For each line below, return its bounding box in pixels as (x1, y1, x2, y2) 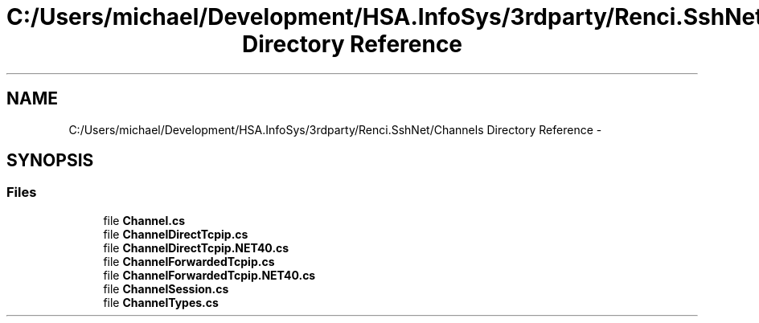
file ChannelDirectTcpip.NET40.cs (103, 240, 289, 255)
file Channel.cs (103, 213, 185, 227)
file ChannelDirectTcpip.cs (103, 227, 248, 241)
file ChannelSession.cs (103, 281, 229, 296)
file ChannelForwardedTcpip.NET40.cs (103, 268, 316, 282)
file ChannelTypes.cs (103, 295, 219, 309)
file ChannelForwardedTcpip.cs (103, 254, 275, 268)
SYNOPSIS (6, 150, 94, 171)
